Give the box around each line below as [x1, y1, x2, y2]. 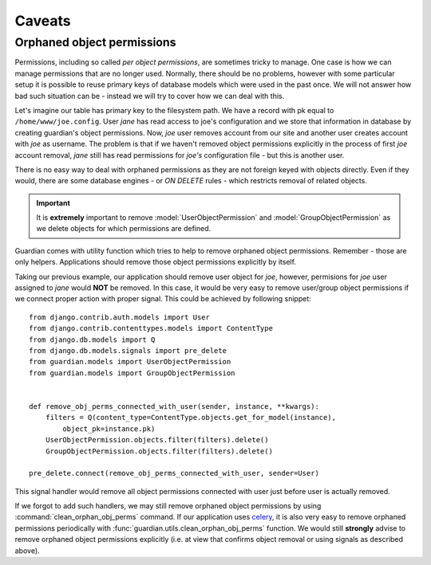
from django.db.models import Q [29, 335, 156, 344]
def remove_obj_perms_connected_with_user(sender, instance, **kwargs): [29, 402, 319, 410]
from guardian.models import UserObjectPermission [29, 357, 231, 367]
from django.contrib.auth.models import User [29, 312, 211, 322]
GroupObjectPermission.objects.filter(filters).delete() [45, 446, 273, 456]
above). [14, 546, 40, 555]
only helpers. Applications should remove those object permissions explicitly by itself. [14, 257, 297, 267]
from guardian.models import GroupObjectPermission [29, 368, 235, 378]
